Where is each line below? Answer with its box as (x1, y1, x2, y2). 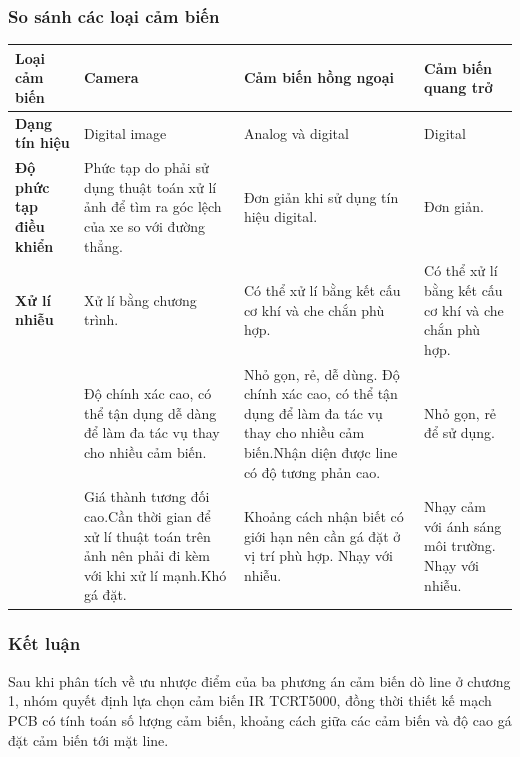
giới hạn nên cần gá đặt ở (243, 525, 401, 546)
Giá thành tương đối (83, 486, 210, 507)
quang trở (424, 77, 493, 98)
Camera (83, 67, 139, 88)
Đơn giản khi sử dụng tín (243, 186, 399, 207)
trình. (83, 309, 119, 330)
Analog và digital (243, 122, 349, 143)
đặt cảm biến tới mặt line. (8, 729, 169, 750)
